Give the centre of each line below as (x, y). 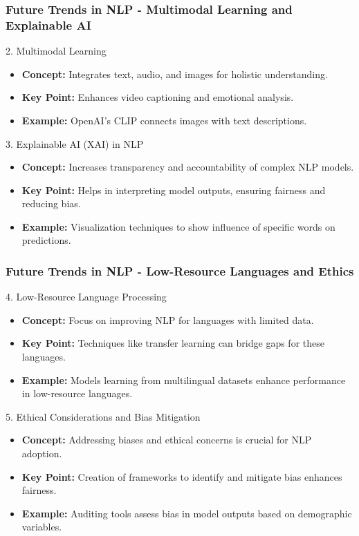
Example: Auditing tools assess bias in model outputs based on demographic (187, 513)
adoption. (42, 453)
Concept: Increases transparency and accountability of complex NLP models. (188, 167)
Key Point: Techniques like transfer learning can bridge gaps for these (173, 343)
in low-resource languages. (77, 393)
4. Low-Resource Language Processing (86, 297)
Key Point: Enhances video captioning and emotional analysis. (158, 97)
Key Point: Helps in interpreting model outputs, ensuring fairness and (174, 190)
